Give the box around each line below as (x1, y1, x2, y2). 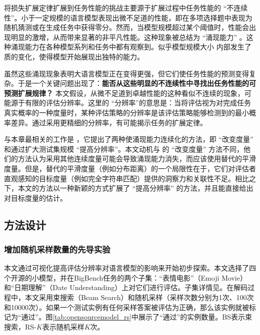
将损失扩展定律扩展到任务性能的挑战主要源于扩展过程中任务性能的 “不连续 (4, 2, 248, 12)
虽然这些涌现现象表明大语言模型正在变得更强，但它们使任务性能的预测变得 (4, 68, 249, 78)
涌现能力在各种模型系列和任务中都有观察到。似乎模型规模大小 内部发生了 (10, 41, 251, 52)
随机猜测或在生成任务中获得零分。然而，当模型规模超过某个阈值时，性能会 (4, 22, 249, 32)
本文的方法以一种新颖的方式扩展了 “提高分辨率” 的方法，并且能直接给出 (17, 183, 253, 193)
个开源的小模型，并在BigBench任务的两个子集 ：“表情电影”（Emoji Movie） (4, 272, 247, 283)
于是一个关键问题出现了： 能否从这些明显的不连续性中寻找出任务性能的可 (17, 78, 256, 88)
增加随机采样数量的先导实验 (4, 243, 110, 255)
